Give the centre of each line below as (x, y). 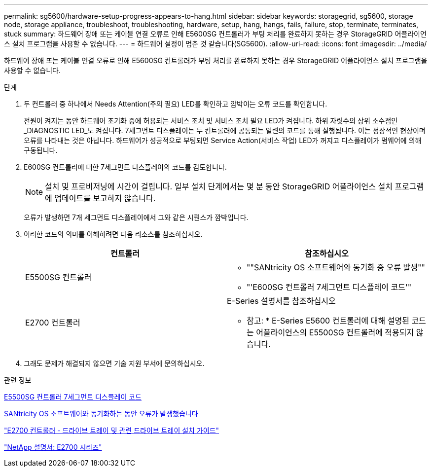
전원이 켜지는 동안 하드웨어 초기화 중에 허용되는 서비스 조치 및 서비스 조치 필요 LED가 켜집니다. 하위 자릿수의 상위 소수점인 (211, 121)
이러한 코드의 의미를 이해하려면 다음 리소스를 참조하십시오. (113, 234)
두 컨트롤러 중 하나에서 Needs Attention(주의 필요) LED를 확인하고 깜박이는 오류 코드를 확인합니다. (176, 104)
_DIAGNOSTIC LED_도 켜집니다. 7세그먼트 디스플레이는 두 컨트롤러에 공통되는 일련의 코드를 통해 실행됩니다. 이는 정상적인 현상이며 (225, 130)
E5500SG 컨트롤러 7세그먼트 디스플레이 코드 (73, 397)
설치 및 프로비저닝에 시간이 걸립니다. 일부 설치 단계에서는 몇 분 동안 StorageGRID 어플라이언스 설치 (219, 186)
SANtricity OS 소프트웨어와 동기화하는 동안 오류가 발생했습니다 (101, 414)
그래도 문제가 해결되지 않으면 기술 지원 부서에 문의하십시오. (114, 363)
